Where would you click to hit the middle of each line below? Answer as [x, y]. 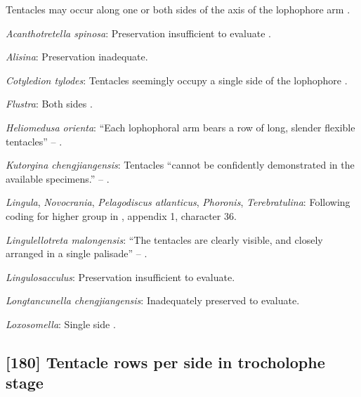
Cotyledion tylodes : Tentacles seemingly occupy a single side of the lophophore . [177, 80]
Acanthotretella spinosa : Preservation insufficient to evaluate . [138, 33]
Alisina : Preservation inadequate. [77, 57]
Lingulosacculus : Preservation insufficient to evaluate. [120, 276]
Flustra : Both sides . [49, 104]
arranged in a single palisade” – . [77, 253]
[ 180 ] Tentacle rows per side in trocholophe [165, 362]
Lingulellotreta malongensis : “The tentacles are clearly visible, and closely [164, 239]
